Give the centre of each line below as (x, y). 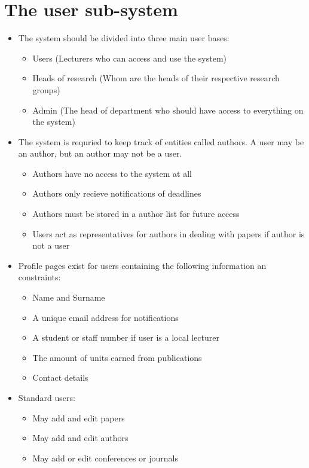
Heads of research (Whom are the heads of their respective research (156, 78)
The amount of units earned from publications (117, 357)
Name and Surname (69, 297)
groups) (46, 89)
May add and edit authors (80, 438)
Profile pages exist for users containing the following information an (142, 265)
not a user (51, 245)
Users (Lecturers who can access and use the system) (129, 58)
